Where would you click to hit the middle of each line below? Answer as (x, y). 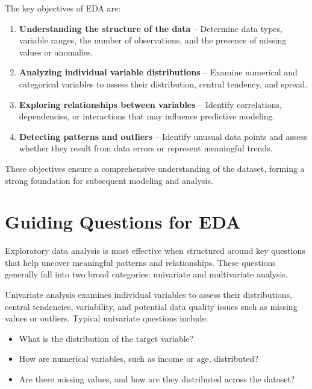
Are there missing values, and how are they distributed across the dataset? (157, 379)
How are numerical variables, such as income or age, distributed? (139, 359)
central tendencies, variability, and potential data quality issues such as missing (151, 306)
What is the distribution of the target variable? (106, 338)
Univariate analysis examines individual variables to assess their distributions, (148, 295)
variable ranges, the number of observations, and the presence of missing (153, 40)
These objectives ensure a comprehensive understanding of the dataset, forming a (155, 168)
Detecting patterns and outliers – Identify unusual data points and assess (163, 136)
